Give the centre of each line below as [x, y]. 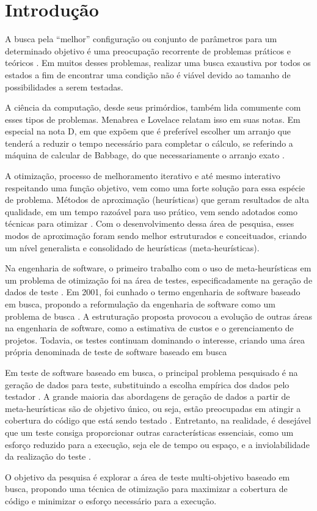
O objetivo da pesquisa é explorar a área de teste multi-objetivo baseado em [148, 476]
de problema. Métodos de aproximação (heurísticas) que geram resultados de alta [157, 200]
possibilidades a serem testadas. [64, 86]
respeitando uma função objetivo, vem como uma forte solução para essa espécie [155, 187]
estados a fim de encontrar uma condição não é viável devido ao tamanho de [148, 74]
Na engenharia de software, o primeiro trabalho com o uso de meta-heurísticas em [158, 268]
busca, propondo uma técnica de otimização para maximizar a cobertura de [146, 489]
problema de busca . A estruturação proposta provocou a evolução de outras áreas [159, 316]
